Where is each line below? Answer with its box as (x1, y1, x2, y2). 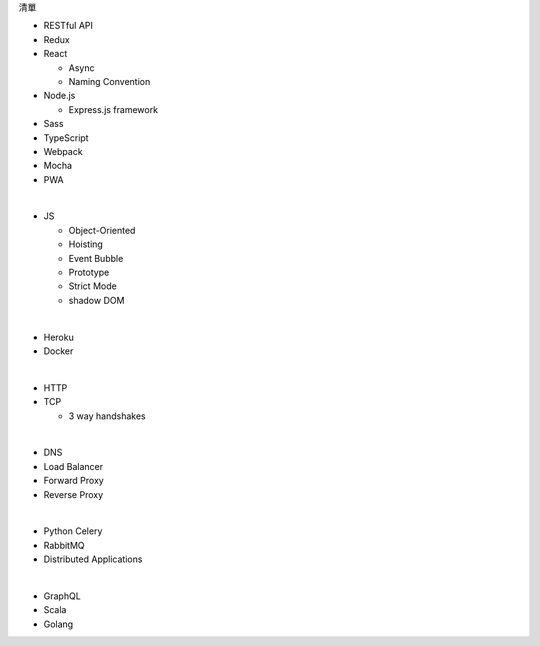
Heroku (43, 331, 74, 343)
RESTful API (43, 20, 94, 32)
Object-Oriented (68, 224, 136, 236)
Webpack (43, 145, 84, 157)
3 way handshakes (68, 410, 146, 422)
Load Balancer (43, 460, 104, 472)
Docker (43, 345, 74, 357)
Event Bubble (68, 252, 124, 264)
